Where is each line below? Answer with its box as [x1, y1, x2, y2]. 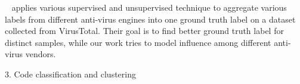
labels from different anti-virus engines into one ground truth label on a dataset [5, 13, 296, 25]
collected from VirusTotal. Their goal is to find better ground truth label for [5, 24, 284, 37]
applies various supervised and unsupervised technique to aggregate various [11, 1, 287, 13]
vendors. [25, 48, 56, 60]
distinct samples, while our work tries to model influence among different [5, 36, 271, 48]
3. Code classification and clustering [5, 67, 136, 80]
